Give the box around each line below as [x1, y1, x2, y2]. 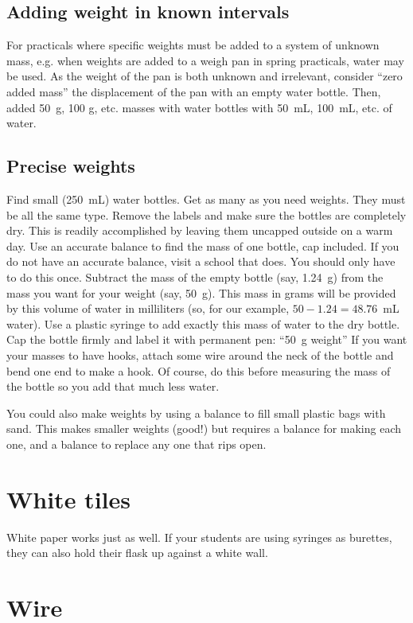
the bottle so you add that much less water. [6, 378, 220, 395]
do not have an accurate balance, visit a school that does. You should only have [6, 253, 395, 270]
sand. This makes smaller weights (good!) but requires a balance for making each [6, 420, 402, 437]
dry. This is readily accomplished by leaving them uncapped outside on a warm [6, 222, 393, 239]
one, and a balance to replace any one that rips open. [6, 435, 267, 452]
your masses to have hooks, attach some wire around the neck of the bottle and [6, 346, 394, 363]
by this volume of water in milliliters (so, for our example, [6, 300, 290, 317]
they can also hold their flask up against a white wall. [6, 544, 268, 561]
